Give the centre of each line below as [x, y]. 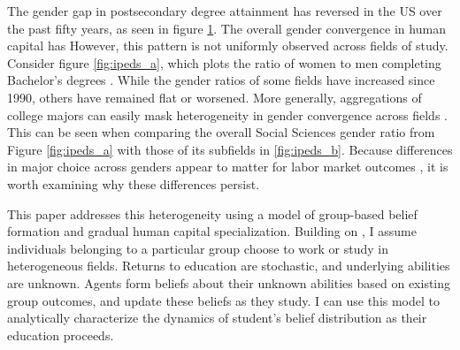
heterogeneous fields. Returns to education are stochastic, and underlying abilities [229, 266]
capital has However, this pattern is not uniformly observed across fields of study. [228, 46]
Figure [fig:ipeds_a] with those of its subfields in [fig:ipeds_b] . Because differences [230, 149]
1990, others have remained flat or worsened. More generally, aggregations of [215, 97]
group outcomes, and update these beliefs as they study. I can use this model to [224, 300]
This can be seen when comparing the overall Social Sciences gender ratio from [221, 132]
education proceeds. [61, 335]
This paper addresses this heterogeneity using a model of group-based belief [212, 213]
